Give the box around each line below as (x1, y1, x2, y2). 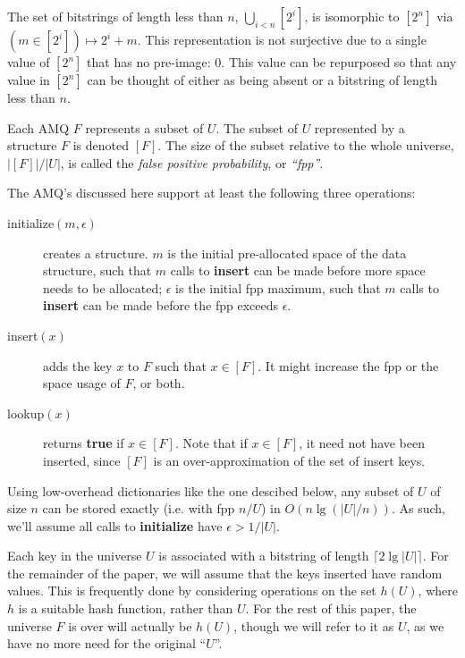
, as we (406, 616, 444, 635)
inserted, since (43, 451, 121, 469)
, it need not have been (299, 434, 426, 452)
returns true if (43, 434, 124, 452)
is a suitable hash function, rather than (18, 599, 233, 618)
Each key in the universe (7, 546, 142, 565)
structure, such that (43, 261, 152, 280)
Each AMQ (7, 118, 70, 137)
